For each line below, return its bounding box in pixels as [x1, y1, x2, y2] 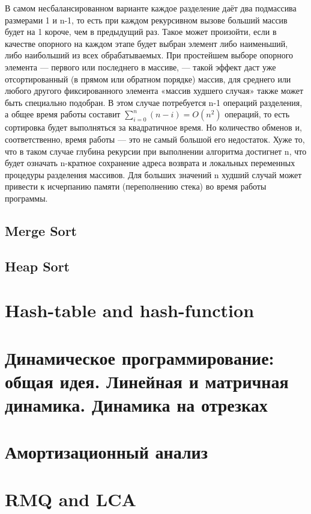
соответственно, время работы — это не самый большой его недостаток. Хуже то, [5, 132, 305, 145]
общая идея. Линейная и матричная [5, 368, 289, 393]
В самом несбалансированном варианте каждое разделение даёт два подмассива [5, 2, 297, 14]
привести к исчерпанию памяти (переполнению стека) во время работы [5, 180, 267, 193]
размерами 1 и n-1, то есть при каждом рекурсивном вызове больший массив [5, 13, 288, 26]
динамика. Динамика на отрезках [5, 392, 268, 416]
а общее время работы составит [5, 108, 121, 120]
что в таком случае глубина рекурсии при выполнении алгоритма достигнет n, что [5, 144, 307, 157]
